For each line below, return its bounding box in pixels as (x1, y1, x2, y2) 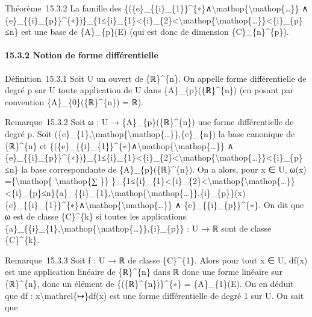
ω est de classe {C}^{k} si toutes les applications (5, 210, 186, 223)
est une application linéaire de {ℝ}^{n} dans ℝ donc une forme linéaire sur (5, 265, 283, 278)
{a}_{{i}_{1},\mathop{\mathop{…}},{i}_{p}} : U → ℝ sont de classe (5, 221, 272, 234)
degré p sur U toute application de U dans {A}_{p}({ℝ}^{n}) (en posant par (5, 84, 294, 96)
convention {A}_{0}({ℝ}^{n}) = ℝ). (5, 95, 144, 108)
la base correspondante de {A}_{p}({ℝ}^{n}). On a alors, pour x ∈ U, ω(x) (21, 162, 307, 175)
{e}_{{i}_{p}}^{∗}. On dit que (184, 198, 304, 211)
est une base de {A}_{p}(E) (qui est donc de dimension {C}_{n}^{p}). (21, 25, 289, 38)
